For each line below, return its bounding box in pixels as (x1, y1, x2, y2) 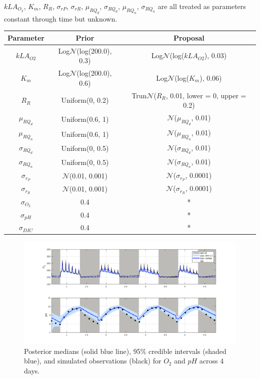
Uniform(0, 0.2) (61, 95, 109, 105)
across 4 (199, 355, 224, 366)
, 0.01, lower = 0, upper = (165, 90, 246, 100)
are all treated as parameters (157, 1, 246, 11)
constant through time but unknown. (4, 13, 117, 24)
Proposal (173, 32, 204, 43)
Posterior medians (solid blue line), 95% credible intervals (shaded (24, 345, 226, 356)
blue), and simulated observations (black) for (24, 355, 161, 366)
